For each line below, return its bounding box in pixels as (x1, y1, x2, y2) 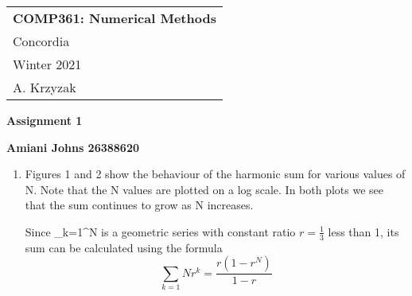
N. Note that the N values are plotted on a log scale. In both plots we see (25, 181, 384, 197)
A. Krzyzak (13, 78, 76, 96)
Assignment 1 (6, 112, 83, 128)
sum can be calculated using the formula (25, 239, 223, 255)
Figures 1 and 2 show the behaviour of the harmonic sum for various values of (25, 166, 406, 182)
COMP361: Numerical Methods (13, 9, 216, 27)
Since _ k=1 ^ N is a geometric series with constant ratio (25, 223, 296, 240)
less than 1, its (328, 223, 399, 240)
